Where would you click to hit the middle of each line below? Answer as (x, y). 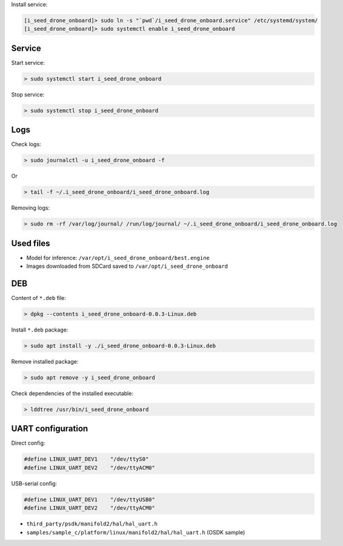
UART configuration (50, 429)
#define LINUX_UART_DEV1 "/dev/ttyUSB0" (90, 499)
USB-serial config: (34, 483)
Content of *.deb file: (39, 298)
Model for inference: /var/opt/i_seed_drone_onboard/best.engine (118, 258)
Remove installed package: (45, 361)
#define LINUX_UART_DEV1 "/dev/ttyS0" (86, 459)
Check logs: (26, 144)
